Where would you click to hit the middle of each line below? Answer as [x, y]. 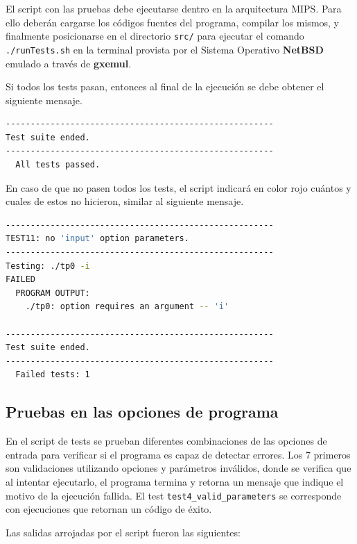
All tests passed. [58, 165]
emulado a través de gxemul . [69, 63]
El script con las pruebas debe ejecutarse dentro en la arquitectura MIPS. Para [174, 8]
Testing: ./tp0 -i [48, 266]
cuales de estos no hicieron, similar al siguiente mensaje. [125, 201]
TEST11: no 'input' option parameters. [97, 239]
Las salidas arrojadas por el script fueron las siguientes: [123, 532]
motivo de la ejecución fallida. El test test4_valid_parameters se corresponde [174, 495]
